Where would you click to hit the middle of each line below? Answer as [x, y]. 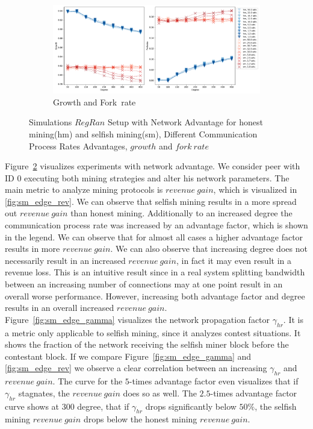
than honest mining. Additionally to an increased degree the [181, 213]
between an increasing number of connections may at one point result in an [144, 284]
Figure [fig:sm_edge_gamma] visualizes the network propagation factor [138, 319]
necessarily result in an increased [65, 260]
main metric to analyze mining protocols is [84, 189]
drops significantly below [191, 406]
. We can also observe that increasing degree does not [209, 249]
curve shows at [32, 406]
